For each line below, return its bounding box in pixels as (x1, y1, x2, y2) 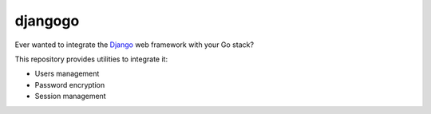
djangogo (14, 12, 80, 29)
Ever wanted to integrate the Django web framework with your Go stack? (14, 40, 255, 49)
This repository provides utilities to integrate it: (14, 54, 168, 64)
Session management (34, 92, 107, 101)
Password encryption (34, 80, 105, 89)
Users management (34, 69, 100, 79)
